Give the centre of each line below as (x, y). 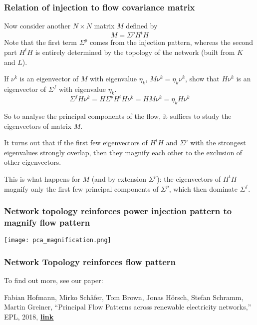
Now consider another (37, 26)
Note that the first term (40, 42)
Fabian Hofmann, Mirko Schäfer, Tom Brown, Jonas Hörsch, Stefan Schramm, (124, 297)
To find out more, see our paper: (54, 280)
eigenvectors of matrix (38, 126)
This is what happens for (42, 178)
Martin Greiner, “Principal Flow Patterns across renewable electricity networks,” (128, 307)
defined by (142, 26)
